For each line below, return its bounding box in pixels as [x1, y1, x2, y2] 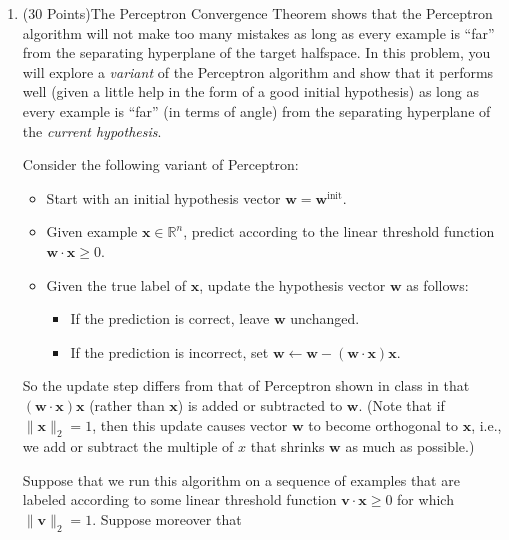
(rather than [89, 394, 165, 415]
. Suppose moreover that [92, 509, 242, 530]
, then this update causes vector [92, 414, 288, 435]
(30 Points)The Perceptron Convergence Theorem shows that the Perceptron [22, 3, 493, 23]
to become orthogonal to [308, 414, 458, 435]
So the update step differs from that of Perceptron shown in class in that [22, 375, 470, 396]
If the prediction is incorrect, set [70, 341, 269, 362]
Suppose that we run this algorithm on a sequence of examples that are [22, 469, 460, 490]
